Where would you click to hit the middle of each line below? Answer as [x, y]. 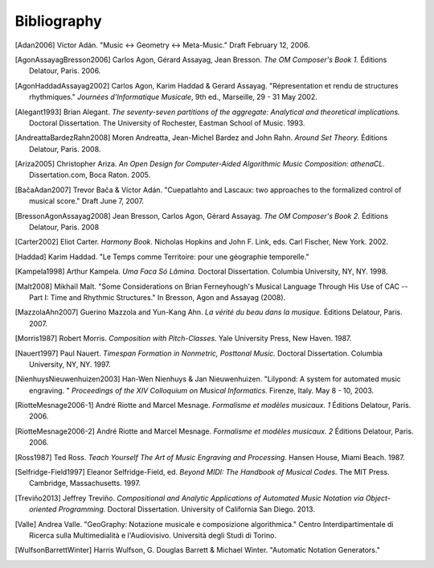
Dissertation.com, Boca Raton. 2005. [90, 175]
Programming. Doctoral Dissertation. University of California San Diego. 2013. [186, 509]
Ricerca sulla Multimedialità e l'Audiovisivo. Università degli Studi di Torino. [153, 535]
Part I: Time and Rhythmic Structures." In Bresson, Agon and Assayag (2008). [158, 297]
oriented [43, 509]
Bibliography [58, 21]
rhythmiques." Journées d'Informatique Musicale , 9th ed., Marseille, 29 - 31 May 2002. [173, 97]
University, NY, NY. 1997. [70, 364]
